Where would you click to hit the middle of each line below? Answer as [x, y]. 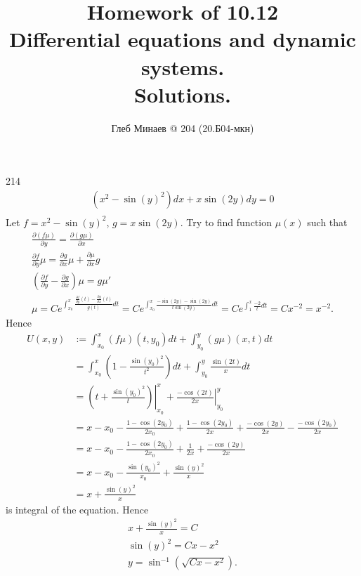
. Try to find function [226, 222]
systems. [183, 66]
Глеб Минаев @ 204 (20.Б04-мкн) [183, 127]
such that [327, 222]
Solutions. [183, 94]
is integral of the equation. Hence [77, 509]
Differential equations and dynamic [183, 39]
